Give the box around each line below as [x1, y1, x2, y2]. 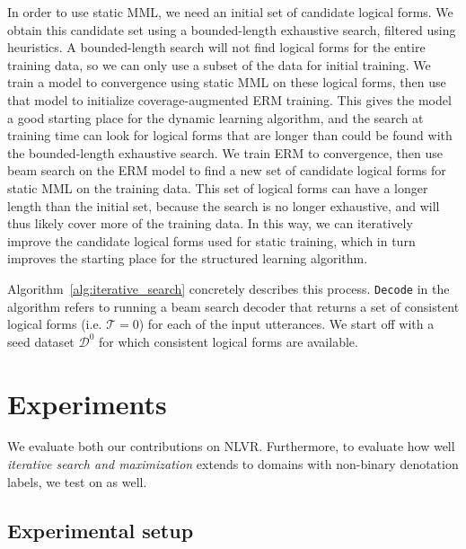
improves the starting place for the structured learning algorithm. [7, 249, 368, 268]
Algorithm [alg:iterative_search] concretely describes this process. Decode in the [7, 279, 450, 297]
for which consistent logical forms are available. [99, 332, 358, 350]
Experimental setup [7, 516, 194, 544]
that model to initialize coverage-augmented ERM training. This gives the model [7, 90, 452, 109]
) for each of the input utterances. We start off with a [138, 314, 435, 333]
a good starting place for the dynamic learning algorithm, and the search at [7, 108, 424, 127]
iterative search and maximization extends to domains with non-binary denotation [7, 455, 459, 474]
